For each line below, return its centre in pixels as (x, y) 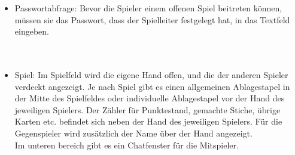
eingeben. (32, 31)
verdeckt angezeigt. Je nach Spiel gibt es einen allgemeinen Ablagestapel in (152, 86)
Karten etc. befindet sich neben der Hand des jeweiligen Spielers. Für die (148, 121)
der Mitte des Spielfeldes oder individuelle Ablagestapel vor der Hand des (150, 98)
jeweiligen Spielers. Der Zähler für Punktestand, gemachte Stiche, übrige (147, 109)
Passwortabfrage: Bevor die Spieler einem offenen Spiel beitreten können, (148, 8)
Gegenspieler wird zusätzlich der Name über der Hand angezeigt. (133, 133)
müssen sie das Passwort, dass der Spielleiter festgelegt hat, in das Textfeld (152, 19)
